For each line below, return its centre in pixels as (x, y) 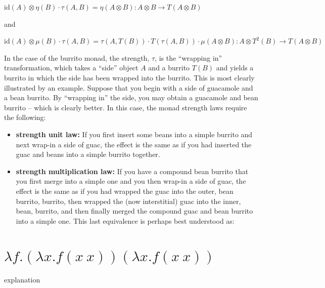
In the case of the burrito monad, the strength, (77, 57)
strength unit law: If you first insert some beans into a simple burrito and (134, 134)
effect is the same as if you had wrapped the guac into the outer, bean (125, 191)
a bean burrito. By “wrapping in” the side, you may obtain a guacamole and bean (131, 97)
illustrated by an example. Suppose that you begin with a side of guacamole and (129, 87)
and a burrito (169, 68)
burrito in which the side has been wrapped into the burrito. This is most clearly (129, 77)
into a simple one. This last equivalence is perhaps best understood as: (125, 220)
